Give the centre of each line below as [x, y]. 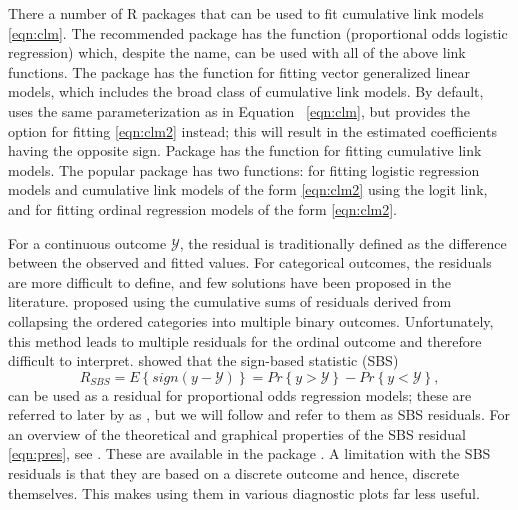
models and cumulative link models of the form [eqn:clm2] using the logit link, [248, 189]
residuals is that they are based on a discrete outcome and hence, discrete [234, 473]
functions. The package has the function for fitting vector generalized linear [239, 71]
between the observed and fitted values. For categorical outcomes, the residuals [250, 262]
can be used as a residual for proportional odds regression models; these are [240, 394]
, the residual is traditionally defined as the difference [343, 242]
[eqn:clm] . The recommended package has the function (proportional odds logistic [258, 32]
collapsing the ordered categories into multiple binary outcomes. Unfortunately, [251, 320]
